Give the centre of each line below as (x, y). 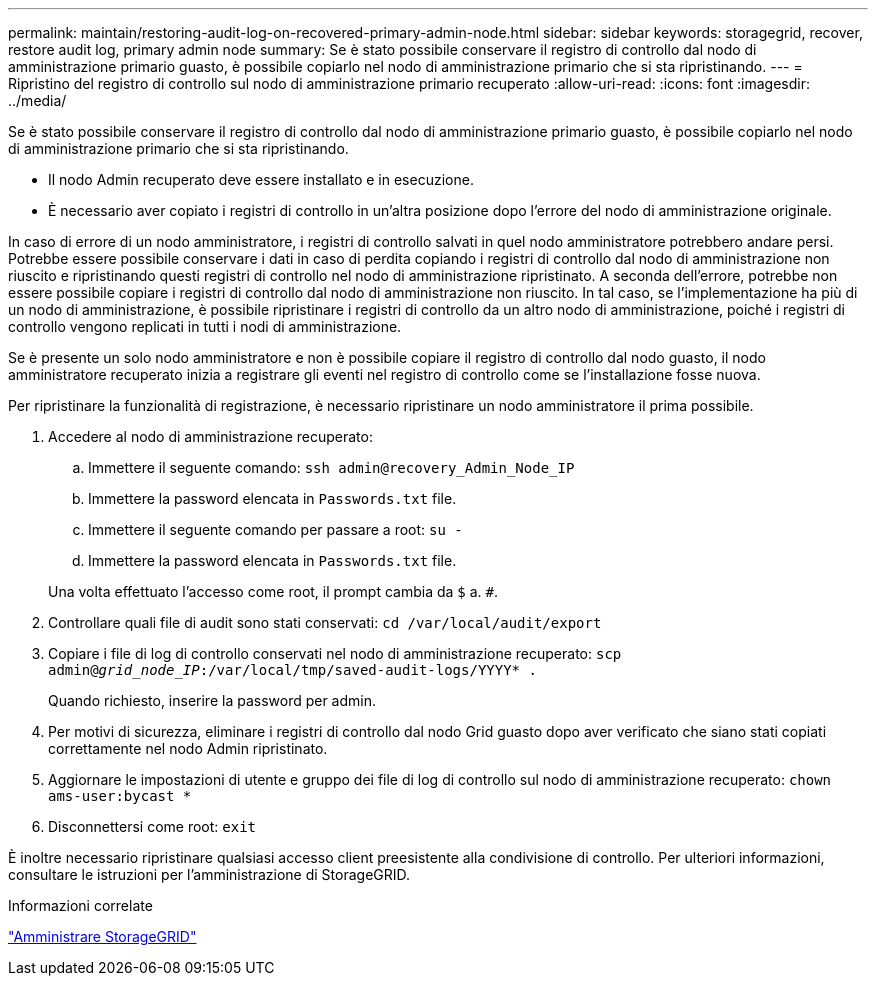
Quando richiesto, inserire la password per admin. (212, 700)
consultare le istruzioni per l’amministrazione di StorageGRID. (209, 874)
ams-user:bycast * (120, 796)
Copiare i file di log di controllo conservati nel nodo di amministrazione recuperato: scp (335, 653)
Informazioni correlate (80, 905)
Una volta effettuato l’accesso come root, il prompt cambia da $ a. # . (273, 591)
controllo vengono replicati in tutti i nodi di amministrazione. (205, 326)
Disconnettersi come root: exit (152, 826)
